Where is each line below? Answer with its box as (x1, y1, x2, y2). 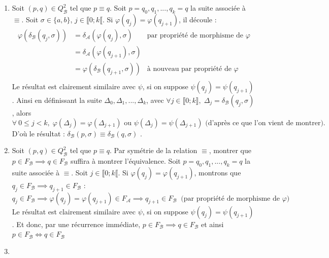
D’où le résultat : (12, 128, 65, 138)
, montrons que (194, 167, 241, 177)
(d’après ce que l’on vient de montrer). (205, 119, 325, 127)
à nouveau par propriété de (147, 65, 232, 72)
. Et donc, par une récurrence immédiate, (12, 218, 141, 229)
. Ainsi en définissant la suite (12, 94, 102, 105)
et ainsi (201, 218, 224, 229)
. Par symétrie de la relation (110, 145, 198, 156)
